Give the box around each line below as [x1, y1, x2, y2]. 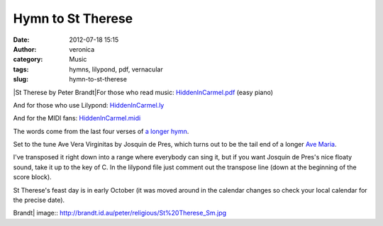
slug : [13, 75, 28, 84]
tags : [13, 64, 29, 74]
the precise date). [13, 196, 65, 205]
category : [13, 55, 43, 64]
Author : [13, 45, 37, 53]
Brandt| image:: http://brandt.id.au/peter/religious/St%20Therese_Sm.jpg [13, 209, 227, 217]
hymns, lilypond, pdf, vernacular [69, 64, 163, 74]
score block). [13, 173, 52, 181]
